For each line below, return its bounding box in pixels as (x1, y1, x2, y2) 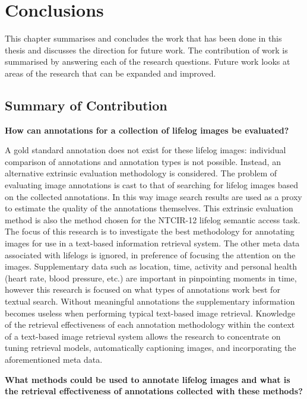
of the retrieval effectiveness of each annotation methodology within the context (5, 318, 295, 331)
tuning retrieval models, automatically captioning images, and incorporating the (5, 341, 296, 354)
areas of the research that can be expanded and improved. (5, 66, 216, 79)
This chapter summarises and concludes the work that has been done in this (5, 32, 282, 45)
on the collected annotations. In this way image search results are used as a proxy (5, 190, 302, 202)
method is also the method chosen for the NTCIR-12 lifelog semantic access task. (5, 213, 300, 226)
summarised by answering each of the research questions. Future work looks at (5, 55, 290, 68)
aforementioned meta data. (5, 353, 103, 365)
